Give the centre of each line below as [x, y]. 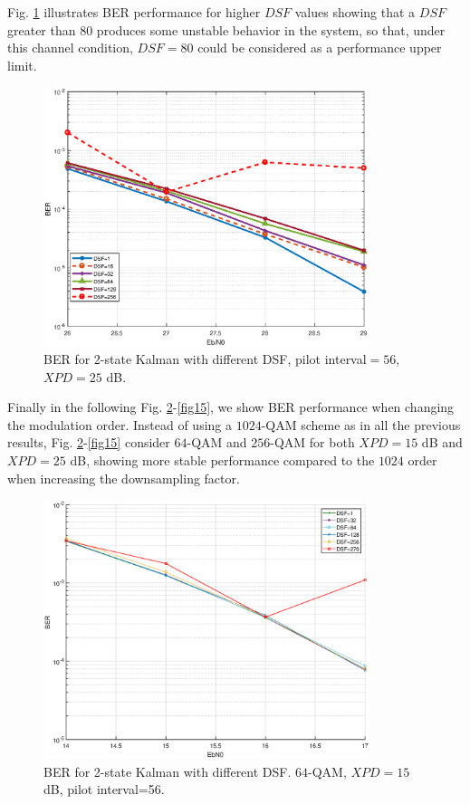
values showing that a [355, 12]
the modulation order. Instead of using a [120, 424]
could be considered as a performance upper [320, 48]
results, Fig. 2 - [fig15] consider [89, 442]
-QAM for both [312, 442]
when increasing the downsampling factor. [124, 478]
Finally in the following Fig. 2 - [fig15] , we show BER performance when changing [231, 407]
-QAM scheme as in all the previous [361, 424]
